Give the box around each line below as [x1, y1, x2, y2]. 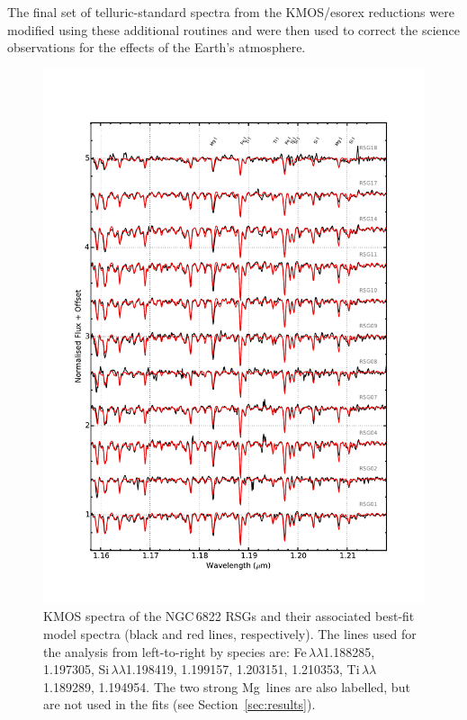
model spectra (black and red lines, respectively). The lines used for [43, 624, 417, 643]
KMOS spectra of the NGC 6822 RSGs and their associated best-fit [43, 607, 415, 625]
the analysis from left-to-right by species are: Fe [43, 642, 307, 661]
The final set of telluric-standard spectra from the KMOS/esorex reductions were [7, 3, 454, 21]
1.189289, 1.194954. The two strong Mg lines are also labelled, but [43, 677, 410, 696]
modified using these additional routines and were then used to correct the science [7, 20, 460, 39]
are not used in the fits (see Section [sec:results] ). [43, 695, 316, 714]
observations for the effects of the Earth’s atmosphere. [7, 38, 306, 57]
